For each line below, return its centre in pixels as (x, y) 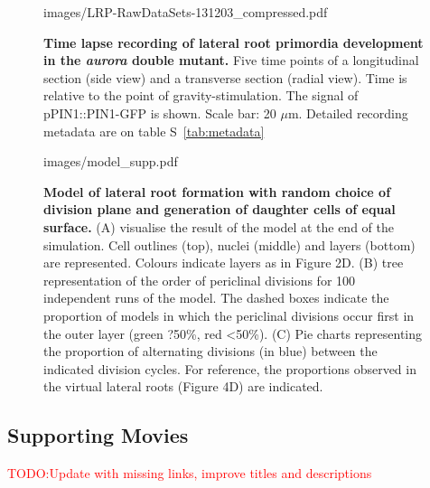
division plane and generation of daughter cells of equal (220, 209)
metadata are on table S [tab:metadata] (154, 131)
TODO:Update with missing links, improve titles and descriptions (190, 473)
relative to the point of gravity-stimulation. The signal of (201, 95)
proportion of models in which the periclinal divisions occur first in (229, 315)
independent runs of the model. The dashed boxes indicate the (216, 298)
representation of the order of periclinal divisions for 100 (200, 280)
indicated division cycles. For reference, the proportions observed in (230, 368)
